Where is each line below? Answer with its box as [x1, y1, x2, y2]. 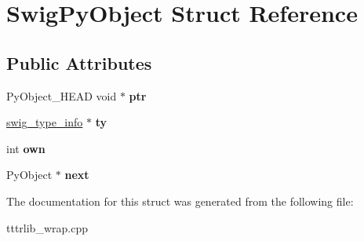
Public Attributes [6, 50, 152, 75]
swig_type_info [6, 114, 83, 130]
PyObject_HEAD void [6, 87, 117, 104]
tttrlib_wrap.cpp [6, 219, 88, 236]
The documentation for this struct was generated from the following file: [6, 192, 354, 209]
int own [6, 140, 45, 156]
